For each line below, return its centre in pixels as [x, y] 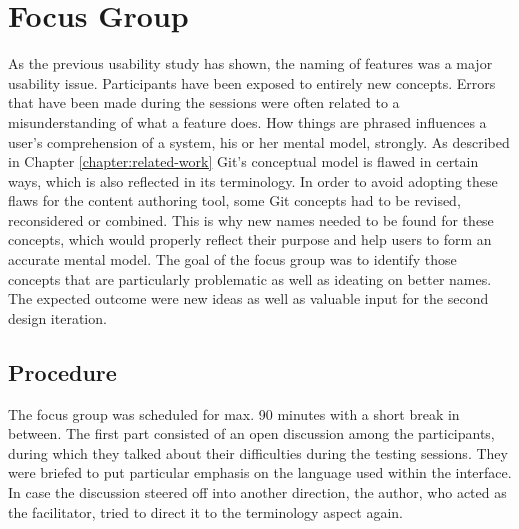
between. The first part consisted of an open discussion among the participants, [251, 433]
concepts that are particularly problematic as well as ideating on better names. [250, 278]
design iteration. [57, 317]
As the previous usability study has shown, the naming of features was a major [250, 63]
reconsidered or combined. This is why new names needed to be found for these [251, 219]
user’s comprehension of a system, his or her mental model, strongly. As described [259, 141]
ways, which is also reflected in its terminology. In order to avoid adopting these [253, 180]
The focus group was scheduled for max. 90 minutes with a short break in [234, 413]
